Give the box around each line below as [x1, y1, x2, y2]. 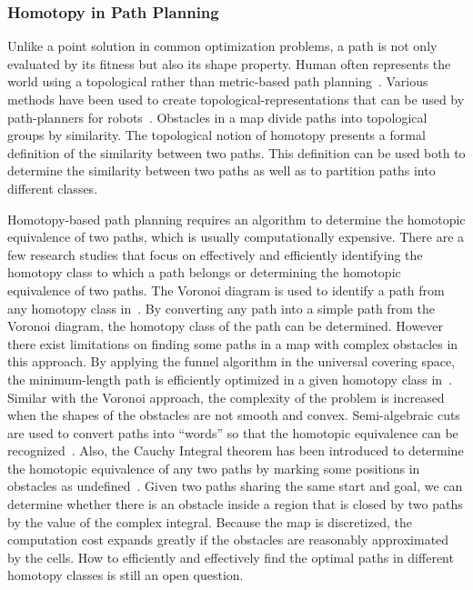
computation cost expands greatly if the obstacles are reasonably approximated [7, 530, 449, 549]
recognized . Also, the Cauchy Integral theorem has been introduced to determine [7, 441, 464, 460]
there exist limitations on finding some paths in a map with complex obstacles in [7, 334, 458, 353]
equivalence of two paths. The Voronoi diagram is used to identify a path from [7, 280, 445, 299]
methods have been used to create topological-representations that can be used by [7, 90, 465, 108]
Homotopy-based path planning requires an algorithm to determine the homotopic [7, 209, 466, 228]
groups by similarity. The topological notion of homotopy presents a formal [7, 125, 426, 145]
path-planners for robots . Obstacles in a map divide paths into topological [7, 107, 428, 126]
